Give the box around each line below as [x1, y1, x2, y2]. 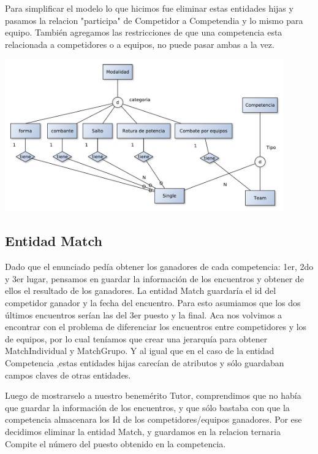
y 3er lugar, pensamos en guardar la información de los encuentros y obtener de [5, 272, 304, 285]
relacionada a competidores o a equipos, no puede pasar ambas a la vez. [5, 37, 274, 50]
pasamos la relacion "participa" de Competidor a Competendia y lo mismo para [5, 13, 303, 26]
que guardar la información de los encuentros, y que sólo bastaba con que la [5, 401, 290, 414]
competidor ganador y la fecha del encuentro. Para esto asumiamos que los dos [5, 296, 301, 309]
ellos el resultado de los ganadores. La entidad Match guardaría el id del [5, 284, 276, 297]
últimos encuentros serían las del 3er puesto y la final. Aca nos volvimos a [5, 308, 282, 321]
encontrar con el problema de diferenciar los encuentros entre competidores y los [5, 320, 307, 333]
